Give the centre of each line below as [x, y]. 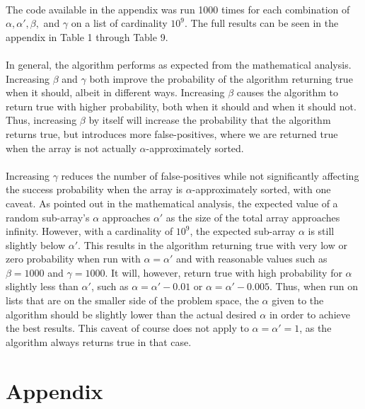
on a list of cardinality [119, 23]
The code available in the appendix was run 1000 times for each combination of [178, 9]
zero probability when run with [73, 259]
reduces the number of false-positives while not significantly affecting [210, 175]
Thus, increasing [41, 120]
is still [321, 231]
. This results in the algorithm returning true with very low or [213, 244]
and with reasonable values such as [251, 259]
